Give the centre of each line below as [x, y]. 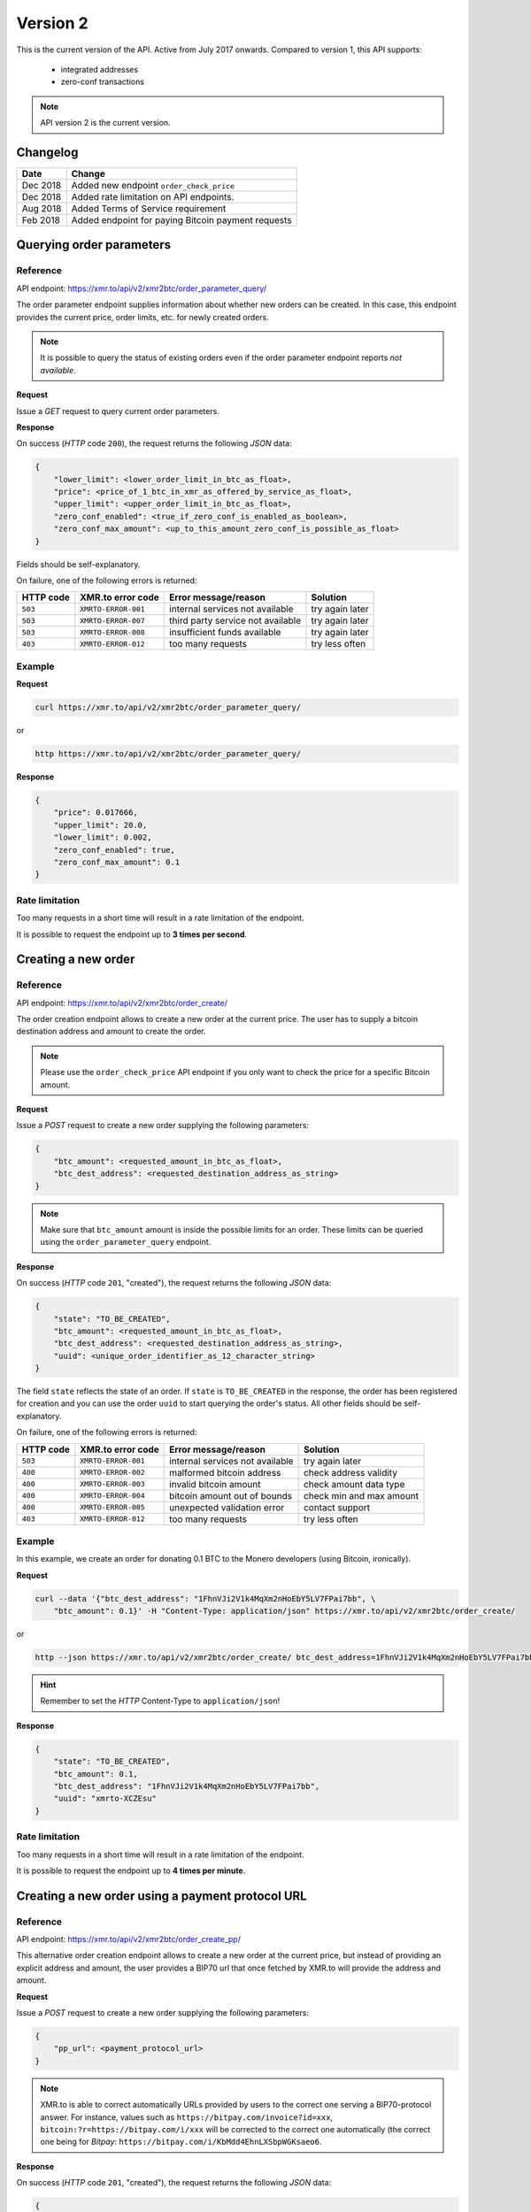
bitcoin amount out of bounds [231, 1495]
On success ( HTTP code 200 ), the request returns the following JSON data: [154, 443]
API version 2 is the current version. [106, 123]
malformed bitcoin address [225, 1472]
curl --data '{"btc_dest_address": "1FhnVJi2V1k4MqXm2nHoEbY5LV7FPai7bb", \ [205, 1598]
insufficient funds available [225, 633]
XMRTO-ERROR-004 [112, 1496]
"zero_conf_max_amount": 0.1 [117, 862]
